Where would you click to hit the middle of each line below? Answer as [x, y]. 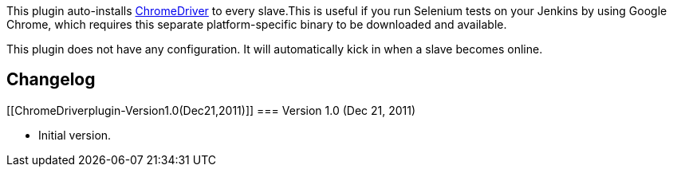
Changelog [51, 80]
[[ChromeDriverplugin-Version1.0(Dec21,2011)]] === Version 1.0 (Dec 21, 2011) [211, 110]
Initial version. [75, 135]
